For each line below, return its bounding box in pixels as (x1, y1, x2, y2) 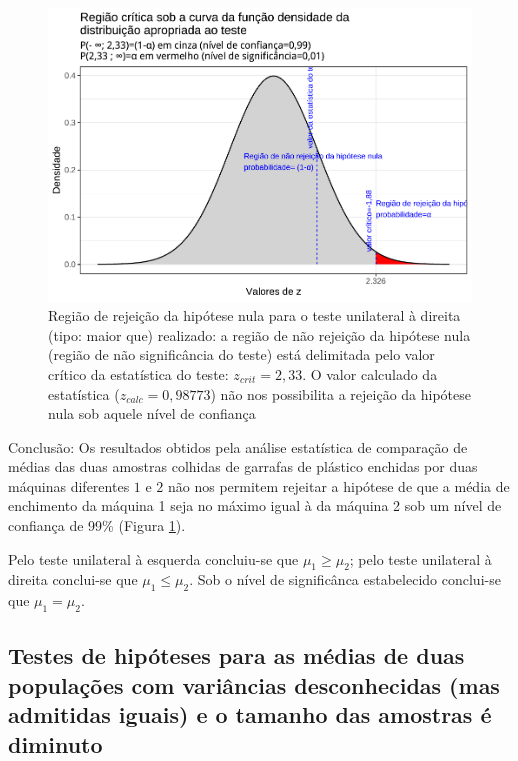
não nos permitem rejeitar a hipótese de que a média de (168, 475, 510, 496)
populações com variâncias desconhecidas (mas (8, 669, 500, 700)
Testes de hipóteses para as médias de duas (8, 640, 465, 671)
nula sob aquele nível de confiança (48, 403, 256, 424)
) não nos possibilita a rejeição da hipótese (210, 383, 472, 404)
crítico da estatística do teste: (48, 363, 229, 384)
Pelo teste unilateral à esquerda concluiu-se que (8, 548, 299, 569)
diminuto (8, 728, 103, 759)
